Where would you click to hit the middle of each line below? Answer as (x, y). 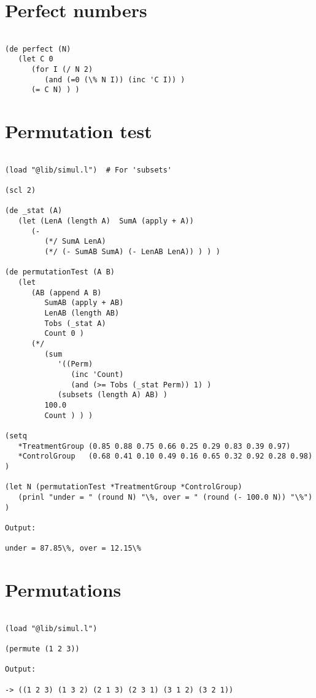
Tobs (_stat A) (75, 323)
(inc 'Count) (97, 374)
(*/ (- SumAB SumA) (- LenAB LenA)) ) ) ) (132, 252)
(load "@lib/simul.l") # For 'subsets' (89, 170)
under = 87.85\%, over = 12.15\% (73, 549)
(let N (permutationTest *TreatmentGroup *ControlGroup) (124, 487)
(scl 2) (21, 191)
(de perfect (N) (38, 49)
